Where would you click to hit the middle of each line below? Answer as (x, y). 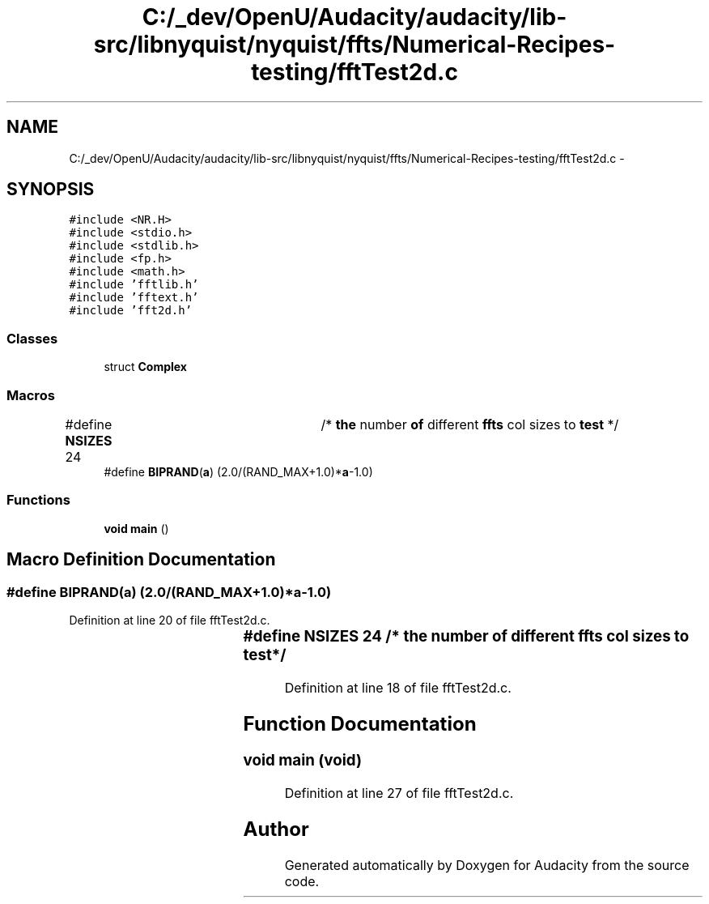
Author (276, 829)
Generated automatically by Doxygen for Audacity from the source (487, 865)
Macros (31, 395)
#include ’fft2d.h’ (131, 311)
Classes (32, 338)
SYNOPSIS (51, 190)
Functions (38, 500)
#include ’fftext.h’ (134, 298)
